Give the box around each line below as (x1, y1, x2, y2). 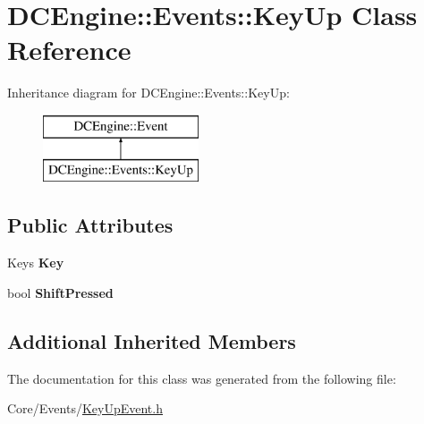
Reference (7, 31, 131, 68)
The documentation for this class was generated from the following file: (7, 369, 396, 387)
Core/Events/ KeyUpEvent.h (7, 399, 163, 418)
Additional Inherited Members (7, 326, 296, 354)
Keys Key (7, 253, 64, 272)
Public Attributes (7, 211, 174, 239)
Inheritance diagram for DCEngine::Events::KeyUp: (7, 83, 290, 102)
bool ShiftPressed (7, 283, 114, 301)
